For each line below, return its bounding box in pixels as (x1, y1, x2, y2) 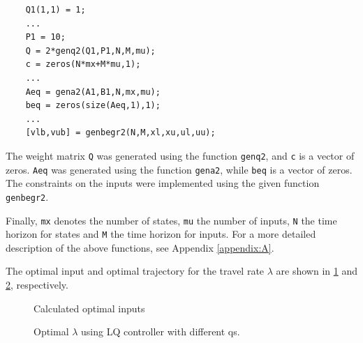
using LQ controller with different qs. (81, 324, 240, 339)
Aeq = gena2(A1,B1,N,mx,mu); (25, 86, 161, 97)
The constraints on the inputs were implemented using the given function (6, 176, 320, 190)
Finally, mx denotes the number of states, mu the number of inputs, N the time (6, 213, 337, 227)
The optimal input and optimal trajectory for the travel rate (6, 264, 265, 278)
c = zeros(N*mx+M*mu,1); (25, 59, 141, 70)
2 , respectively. (6, 277, 68, 291)
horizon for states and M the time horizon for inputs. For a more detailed (6, 227, 316, 241)
